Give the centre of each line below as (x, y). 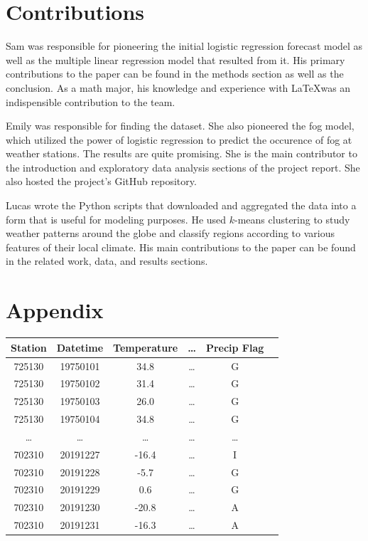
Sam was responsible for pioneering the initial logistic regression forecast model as (184, 46)
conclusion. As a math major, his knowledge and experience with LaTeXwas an (178, 87)
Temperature (146, 347)
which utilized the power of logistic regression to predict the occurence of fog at (179, 139)
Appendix (55, 310)
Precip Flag (235, 347)
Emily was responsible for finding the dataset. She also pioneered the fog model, (180, 126)
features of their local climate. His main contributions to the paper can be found (181, 247)
